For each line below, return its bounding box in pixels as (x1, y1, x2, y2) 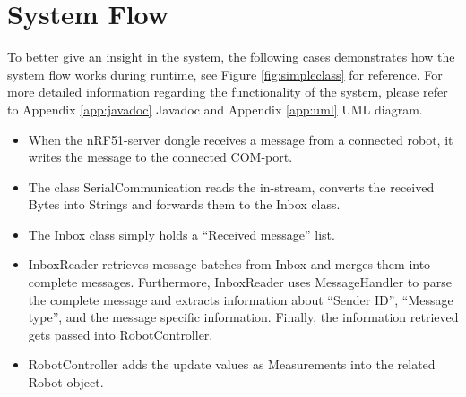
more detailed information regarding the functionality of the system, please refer (7, 82, 448, 101)
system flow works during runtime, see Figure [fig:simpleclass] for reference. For (7, 64, 443, 83)
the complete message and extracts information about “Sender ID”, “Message (28, 290, 453, 308)
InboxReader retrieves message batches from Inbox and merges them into (28, 255, 431, 274)
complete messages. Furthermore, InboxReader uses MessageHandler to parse (28, 273, 452, 291)
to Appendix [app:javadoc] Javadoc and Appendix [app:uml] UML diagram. (7, 99, 423, 118)
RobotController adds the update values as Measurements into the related (28, 355, 436, 374)
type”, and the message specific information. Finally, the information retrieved (28, 308, 459, 326)
